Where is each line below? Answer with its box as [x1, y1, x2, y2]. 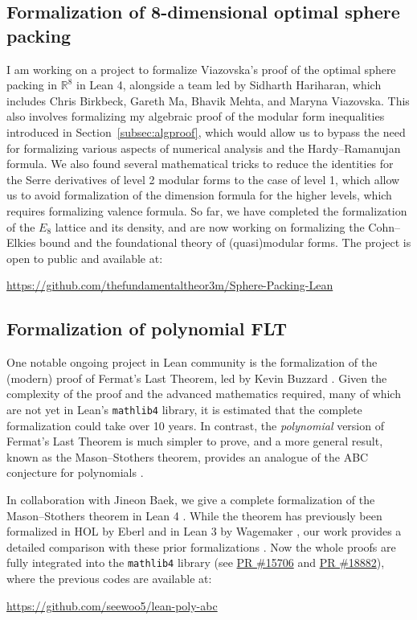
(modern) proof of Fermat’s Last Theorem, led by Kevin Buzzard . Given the [6, 369, 387, 386]
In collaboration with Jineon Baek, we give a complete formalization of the [6, 491, 375, 507]
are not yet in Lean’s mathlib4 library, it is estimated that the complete [6, 400, 362, 417]
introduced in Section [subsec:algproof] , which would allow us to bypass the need [6, 123, 406, 140]
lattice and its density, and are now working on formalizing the [55, 218, 365, 235]
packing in [6, 76, 58, 93]
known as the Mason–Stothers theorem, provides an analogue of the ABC [6, 448, 369, 465]
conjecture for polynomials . [6, 464, 144, 481]
